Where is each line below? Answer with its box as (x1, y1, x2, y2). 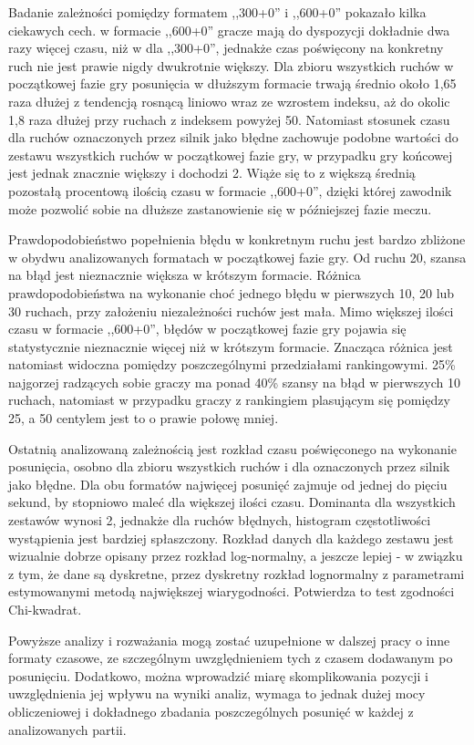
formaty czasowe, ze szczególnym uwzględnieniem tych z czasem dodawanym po (8, 648, 453, 667)
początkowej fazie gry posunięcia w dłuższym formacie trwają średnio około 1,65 (8, 74, 457, 93)
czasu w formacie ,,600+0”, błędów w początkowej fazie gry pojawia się (8, 319, 407, 338)
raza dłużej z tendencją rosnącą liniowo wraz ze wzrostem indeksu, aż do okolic (8, 91, 450, 110)
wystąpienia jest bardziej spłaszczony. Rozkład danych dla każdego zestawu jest (8, 528, 454, 547)
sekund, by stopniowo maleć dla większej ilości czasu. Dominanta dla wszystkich (8, 492, 456, 512)
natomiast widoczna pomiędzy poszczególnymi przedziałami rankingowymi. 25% (8, 355, 456, 374)
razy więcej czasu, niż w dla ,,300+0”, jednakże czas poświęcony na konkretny (8, 38, 444, 57)
